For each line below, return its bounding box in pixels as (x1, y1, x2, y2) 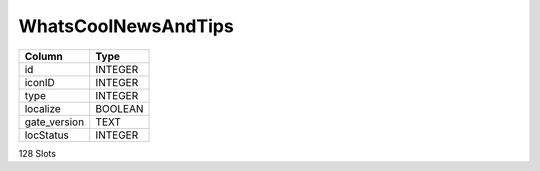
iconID (24, 75, 55, 89)
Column (24, 49, 64, 63)
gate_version (24, 115, 85, 129)
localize (24, 101, 62, 115)
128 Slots (18, 147, 57, 159)
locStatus (24, 128, 70, 142)
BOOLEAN (95, 101, 144, 115)
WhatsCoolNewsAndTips (18, 15, 234, 37)
